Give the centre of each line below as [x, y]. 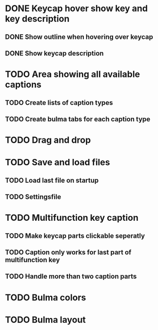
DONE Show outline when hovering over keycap [79, 37]
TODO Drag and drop [48, 140]
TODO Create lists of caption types [59, 103]
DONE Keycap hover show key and [76, 9]
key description [37, 19]
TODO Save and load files [58, 163]
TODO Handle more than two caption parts [71, 277]
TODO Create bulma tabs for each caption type [78, 119]
